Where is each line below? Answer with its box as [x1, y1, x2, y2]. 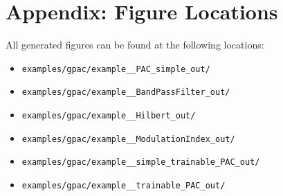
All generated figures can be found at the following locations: [6, 37, 264, 52]
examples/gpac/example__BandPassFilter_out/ [21, 87, 230, 98]
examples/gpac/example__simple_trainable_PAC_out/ [21, 157, 260, 168]
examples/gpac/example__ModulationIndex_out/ [21, 134, 235, 144]
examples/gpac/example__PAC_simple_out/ [21, 64, 210, 74]
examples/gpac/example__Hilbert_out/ [21, 111, 196, 121]
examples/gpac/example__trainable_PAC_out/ [21, 181, 226, 190]
